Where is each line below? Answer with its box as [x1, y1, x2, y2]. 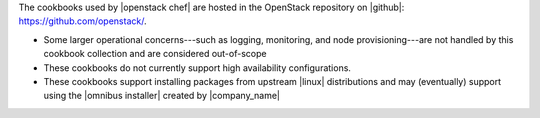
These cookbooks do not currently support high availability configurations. [43, 61, 352, 74]
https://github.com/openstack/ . [18, 15, 147, 27]
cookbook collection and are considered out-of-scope [43, 48, 267, 60]
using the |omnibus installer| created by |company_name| [43, 90, 280, 102]
